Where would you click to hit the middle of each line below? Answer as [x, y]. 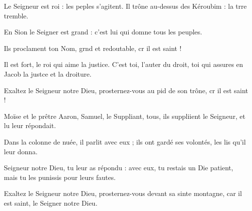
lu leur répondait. [30, 125]
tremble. [16, 15]
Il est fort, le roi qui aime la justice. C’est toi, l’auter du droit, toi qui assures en [124, 64]
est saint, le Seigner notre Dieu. [51, 203]
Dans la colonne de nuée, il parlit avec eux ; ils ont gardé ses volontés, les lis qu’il [125, 141]
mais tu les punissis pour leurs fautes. [60, 177]
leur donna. [21, 151]
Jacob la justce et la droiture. [48, 73]
